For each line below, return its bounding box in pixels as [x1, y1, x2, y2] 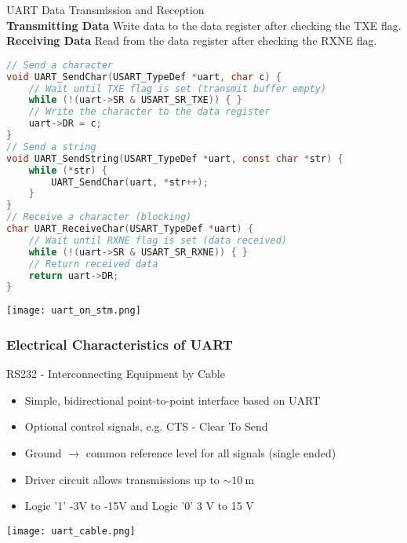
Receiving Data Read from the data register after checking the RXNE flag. [6, 32, 377, 49]
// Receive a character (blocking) [6, 211, 192, 223]
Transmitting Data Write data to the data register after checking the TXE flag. [6, 17, 402, 33]
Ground [24, 444, 62, 460]
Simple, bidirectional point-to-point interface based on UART [24, 391, 321, 408]
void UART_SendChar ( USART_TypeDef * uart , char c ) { [6, 71, 282, 83]
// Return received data [28, 258, 158, 270]
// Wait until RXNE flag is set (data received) [28, 234, 287, 246]
